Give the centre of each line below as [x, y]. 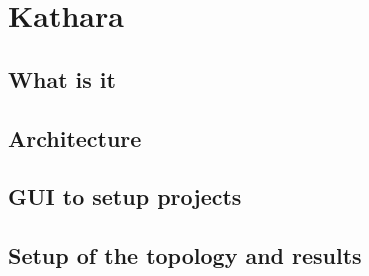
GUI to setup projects [125, 196]
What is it [62, 78]
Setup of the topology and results [185, 255]
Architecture [75, 137]
